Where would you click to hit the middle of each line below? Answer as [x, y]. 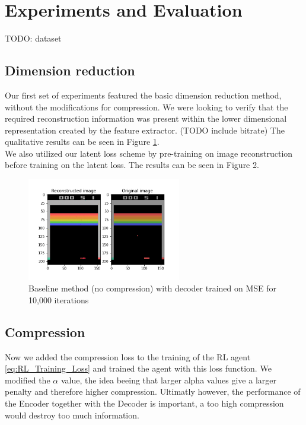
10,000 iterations [59, 299]
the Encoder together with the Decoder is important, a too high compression [144, 403]
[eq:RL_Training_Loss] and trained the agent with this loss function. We [138, 368]
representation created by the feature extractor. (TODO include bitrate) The [145, 130]
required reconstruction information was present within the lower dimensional [146, 118]
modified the [28, 380]
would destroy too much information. [72, 415]
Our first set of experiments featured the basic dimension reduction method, [143, 95]
